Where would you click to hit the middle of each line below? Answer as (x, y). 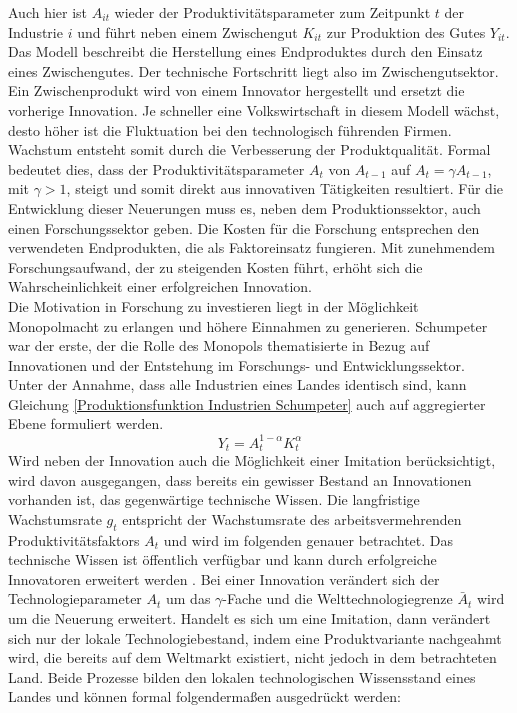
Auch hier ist (48, 12)
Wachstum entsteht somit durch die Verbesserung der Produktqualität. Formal (249, 149)
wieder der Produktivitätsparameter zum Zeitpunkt (272, 12)
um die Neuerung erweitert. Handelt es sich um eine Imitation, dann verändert (249, 617)
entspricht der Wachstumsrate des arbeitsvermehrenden (292, 518)
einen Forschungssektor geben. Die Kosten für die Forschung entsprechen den (244, 227)
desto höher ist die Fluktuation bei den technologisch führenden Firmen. (230, 129)
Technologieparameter (75, 598)
